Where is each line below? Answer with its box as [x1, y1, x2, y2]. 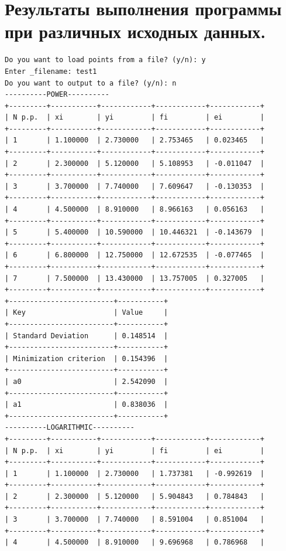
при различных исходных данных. [5, 19, 266, 43]
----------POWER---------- [5, 90, 109, 99]
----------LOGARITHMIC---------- [5, 423, 135, 432]
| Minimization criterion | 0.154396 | [5, 354, 168, 363]
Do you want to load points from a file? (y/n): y [5, 56, 206, 64]
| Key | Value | [5, 308, 168, 317]
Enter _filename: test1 [5, 67, 97, 76]
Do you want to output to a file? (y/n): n [5, 79, 177, 87]
